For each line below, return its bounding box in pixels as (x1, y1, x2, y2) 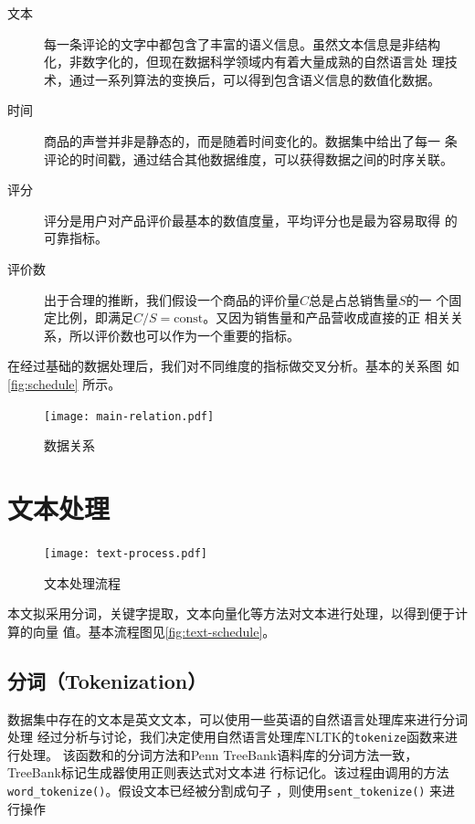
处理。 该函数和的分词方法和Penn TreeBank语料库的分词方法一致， (19, 745, 418, 764)
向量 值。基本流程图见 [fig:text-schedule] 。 (32, 621, 276, 640)
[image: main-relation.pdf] (44, 409, 215, 423)
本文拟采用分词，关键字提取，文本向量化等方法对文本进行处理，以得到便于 (7, 604, 455, 623)
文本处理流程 (44, 573, 121, 592)
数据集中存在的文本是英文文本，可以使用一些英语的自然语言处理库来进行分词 (7, 709, 468, 728)
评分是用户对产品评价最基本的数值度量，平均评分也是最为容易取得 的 (44, 210, 458, 229)
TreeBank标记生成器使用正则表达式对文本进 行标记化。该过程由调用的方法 (7, 763, 449, 782)
